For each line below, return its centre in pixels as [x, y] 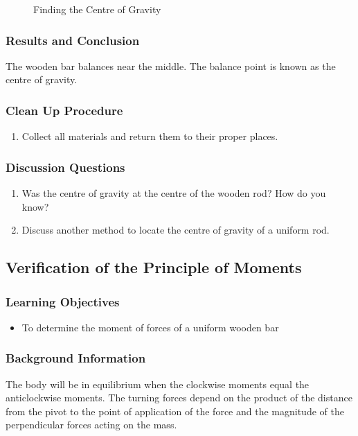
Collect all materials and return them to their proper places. [150, 136]
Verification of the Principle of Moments [154, 267]
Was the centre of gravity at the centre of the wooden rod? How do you [174, 193]
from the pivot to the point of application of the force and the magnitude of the [175, 411]
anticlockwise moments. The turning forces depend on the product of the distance [179, 398]
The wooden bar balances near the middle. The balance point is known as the [171, 66]
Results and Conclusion [73, 40]
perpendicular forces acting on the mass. [91, 425]
